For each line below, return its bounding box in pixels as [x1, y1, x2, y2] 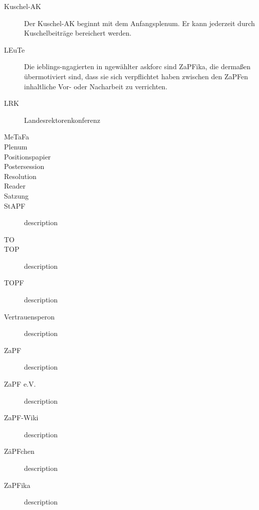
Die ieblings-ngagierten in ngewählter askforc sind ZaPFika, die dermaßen [24, 61, 251, 72]
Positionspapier [4, 151, 51, 161]
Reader [4, 181, 26, 191]
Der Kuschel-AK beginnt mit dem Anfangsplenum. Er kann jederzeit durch [24, 18, 255, 28]
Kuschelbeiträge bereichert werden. [24, 28, 132, 38]
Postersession [4, 161, 45, 172]
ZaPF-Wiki [4, 412, 39, 423]
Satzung [4, 190, 29, 201]
